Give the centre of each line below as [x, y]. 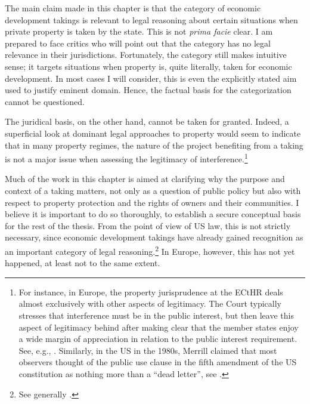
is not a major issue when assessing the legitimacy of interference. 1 [126, 158]
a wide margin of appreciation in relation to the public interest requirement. [158, 339]
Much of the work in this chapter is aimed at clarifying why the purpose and [145, 179]
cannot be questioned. [45, 101]
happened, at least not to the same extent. [83, 263]
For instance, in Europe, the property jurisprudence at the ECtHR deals [151, 292]
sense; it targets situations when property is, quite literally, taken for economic [148, 66]
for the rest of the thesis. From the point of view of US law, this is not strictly [148, 225]
